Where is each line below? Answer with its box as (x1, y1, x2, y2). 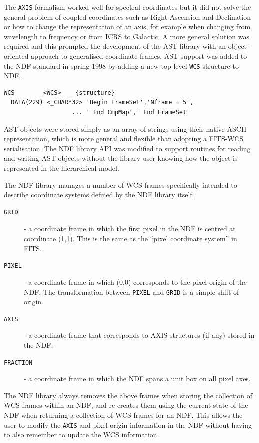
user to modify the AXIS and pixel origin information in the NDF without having (4, 419, 252, 430)
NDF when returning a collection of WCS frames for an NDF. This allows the (4, 410, 243, 420)
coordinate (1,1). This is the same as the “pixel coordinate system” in (24, 233, 237, 244)
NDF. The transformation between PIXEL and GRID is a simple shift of (24, 286, 239, 297)
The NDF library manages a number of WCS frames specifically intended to (4, 179, 237, 190)
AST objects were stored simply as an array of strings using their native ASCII (4, 123, 247, 134)
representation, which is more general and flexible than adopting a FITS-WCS (4, 133, 244, 144)
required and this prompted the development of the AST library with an (4, 41, 226, 51)
